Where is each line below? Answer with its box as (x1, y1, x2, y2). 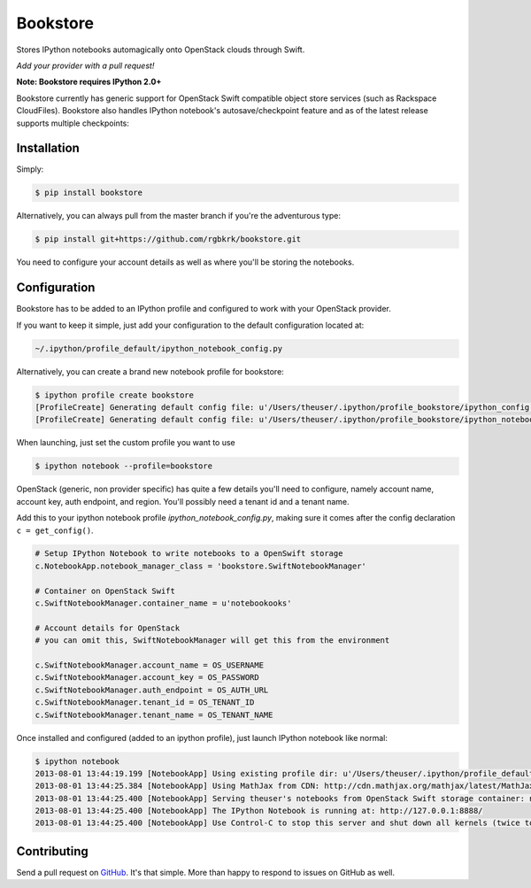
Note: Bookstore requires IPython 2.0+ (16, 76, 162, 88)
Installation (16, 141, 80, 156)
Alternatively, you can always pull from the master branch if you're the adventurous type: (16, 211, 341, 221)
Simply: (16, 164, 44, 174)
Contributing (16, 844, 88, 859)
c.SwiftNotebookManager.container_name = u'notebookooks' (35, 598, 292, 608)
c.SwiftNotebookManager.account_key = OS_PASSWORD (35, 673, 260, 683)
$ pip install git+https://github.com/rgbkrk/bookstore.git (35, 235, 302, 244)
